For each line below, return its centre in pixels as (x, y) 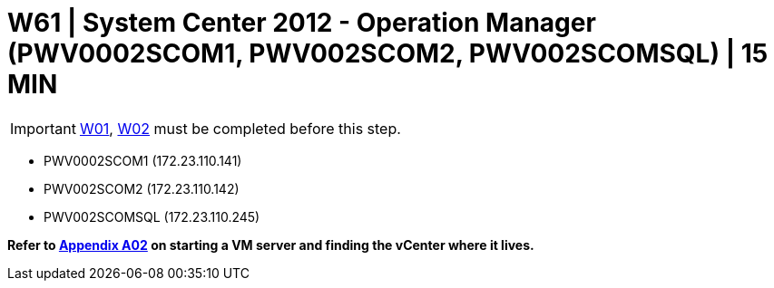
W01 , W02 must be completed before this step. (240, 128)
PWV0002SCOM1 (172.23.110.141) (143, 160)
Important (43, 128)
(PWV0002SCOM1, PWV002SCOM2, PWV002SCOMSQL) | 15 (388, 53)
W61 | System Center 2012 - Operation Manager (302, 23)
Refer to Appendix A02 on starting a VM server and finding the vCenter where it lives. (271, 245)
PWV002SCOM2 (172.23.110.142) (142, 188)
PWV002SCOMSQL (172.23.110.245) (152, 216)
